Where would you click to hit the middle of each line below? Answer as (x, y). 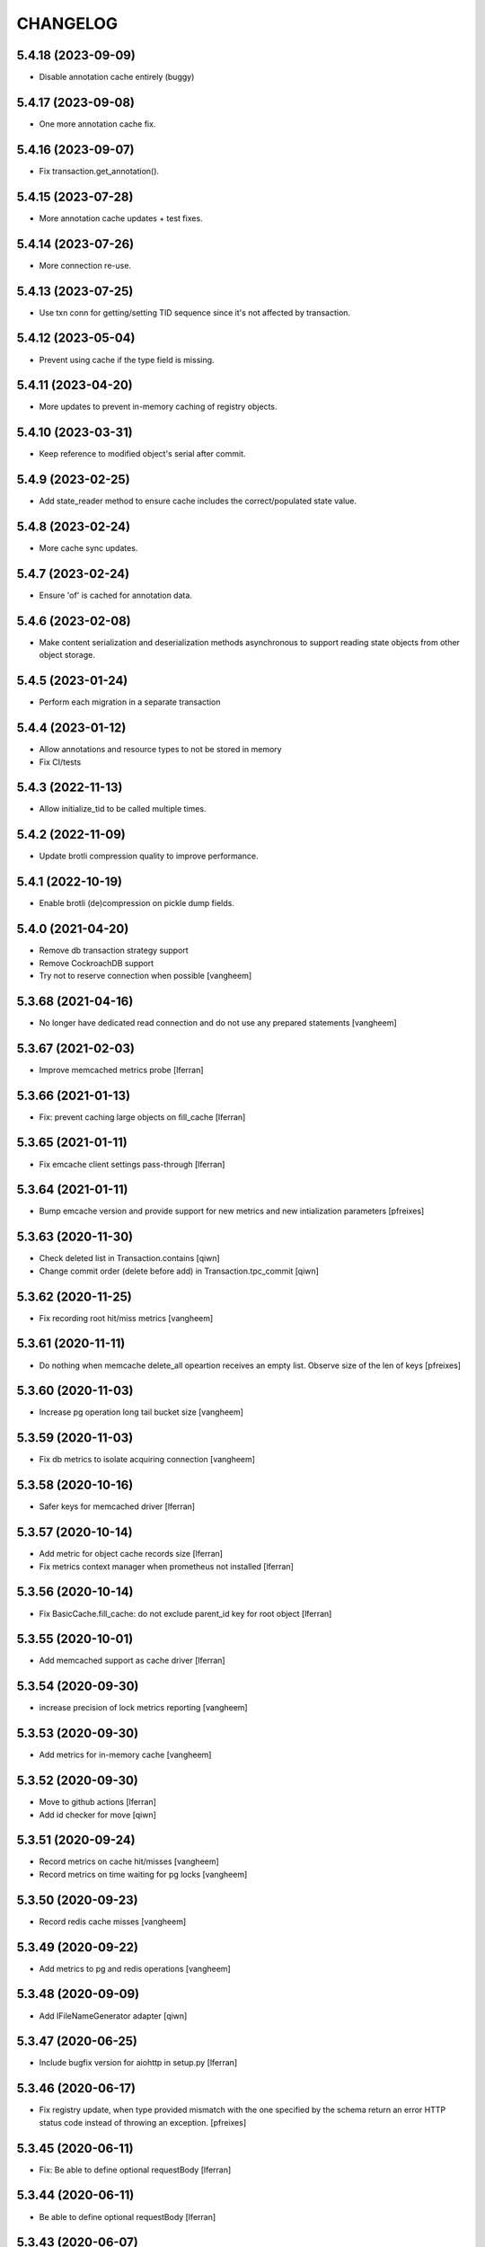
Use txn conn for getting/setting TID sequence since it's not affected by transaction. (194, 312)
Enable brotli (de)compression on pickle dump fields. (137, 903)
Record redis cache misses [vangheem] (113, 1921)
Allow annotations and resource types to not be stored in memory (160, 750)
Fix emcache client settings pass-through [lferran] (132, 1164)
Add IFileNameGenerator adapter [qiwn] (113, 2016)
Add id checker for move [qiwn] (98, 1815)
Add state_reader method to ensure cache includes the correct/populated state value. (198, 501)
